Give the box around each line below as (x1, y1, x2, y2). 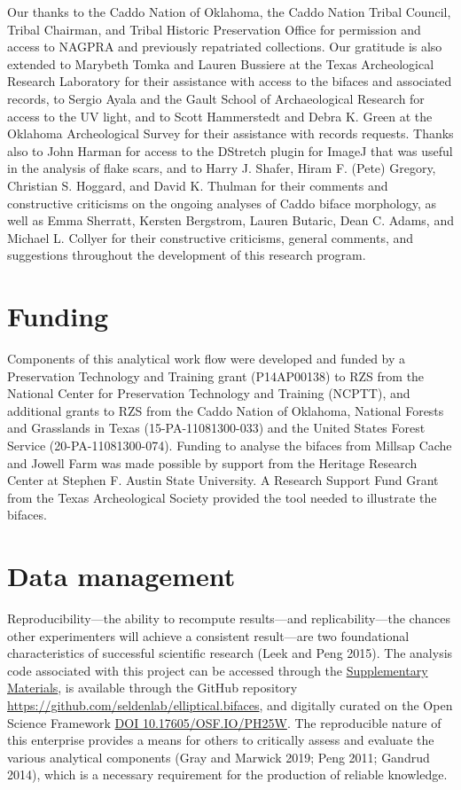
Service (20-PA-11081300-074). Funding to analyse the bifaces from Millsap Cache (7, 436, 452, 454)
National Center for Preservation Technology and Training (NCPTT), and (7, 384, 410, 403)
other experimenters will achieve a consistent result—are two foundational (7, 626, 410, 645)
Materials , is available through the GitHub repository (7, 678, 298, 697)
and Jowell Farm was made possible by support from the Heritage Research (7, 453, 418, 472)
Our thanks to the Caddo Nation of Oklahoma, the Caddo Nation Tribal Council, (7, 3, 451, 20)
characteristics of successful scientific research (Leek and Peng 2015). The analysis (7, 644, 453, 662)
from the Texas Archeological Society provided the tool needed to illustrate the (7, 488, 437, 506)
